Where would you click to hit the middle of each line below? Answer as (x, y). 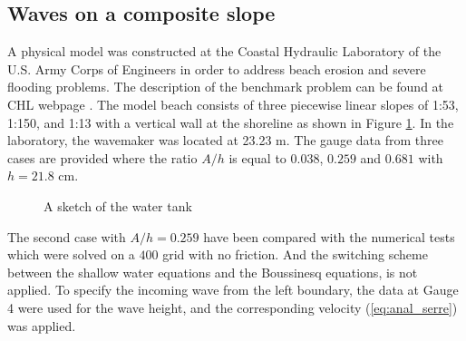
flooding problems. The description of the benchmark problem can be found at (226, 87)
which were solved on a (71, 254)
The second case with (67, 236)
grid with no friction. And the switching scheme (295, 254)
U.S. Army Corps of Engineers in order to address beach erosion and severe (217, 68)
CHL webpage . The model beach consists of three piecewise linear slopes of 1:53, (233, 104)
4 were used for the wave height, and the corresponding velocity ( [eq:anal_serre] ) (233, 307)
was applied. (42, 325)
